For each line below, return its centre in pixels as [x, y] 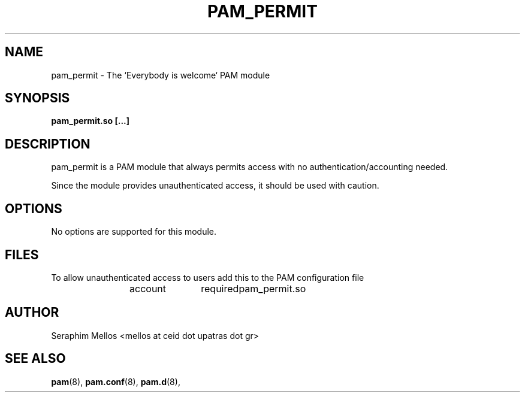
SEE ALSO [35, 359]
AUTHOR [32, 313]
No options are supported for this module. [134, 232]
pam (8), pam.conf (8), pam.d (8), [116, 381]
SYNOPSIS [37, 98]
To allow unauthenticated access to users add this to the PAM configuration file [208, 277]
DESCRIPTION [48, 144]
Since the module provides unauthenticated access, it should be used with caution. [215, 186]
